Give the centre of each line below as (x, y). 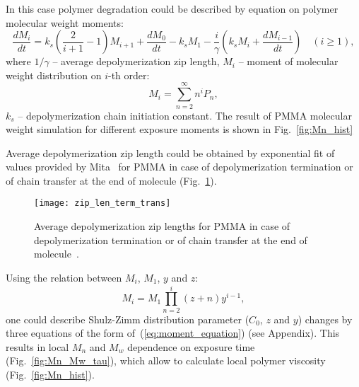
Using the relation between (64, 277)
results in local (37, 346)
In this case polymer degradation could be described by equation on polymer (172, 8)
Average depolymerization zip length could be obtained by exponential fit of (170, 152)
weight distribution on (54, 75)
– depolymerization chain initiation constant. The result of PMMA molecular (185, 115)
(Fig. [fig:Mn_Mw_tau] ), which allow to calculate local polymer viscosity (166, 360)
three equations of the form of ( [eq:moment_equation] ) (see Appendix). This (173, 333)
